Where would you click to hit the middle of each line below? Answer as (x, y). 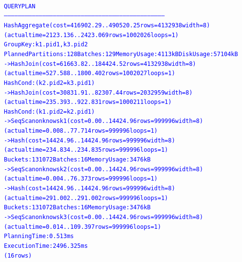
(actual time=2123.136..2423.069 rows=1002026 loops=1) (91, 35)
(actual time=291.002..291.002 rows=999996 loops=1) (86, 198)
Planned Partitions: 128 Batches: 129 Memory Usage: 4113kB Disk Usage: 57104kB (121, 54)
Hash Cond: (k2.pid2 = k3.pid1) (50, 83)
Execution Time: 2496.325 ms (46, 246)
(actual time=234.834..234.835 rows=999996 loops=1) (86, 150)
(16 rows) (18, 255)
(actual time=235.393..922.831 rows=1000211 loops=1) (88, 102)
